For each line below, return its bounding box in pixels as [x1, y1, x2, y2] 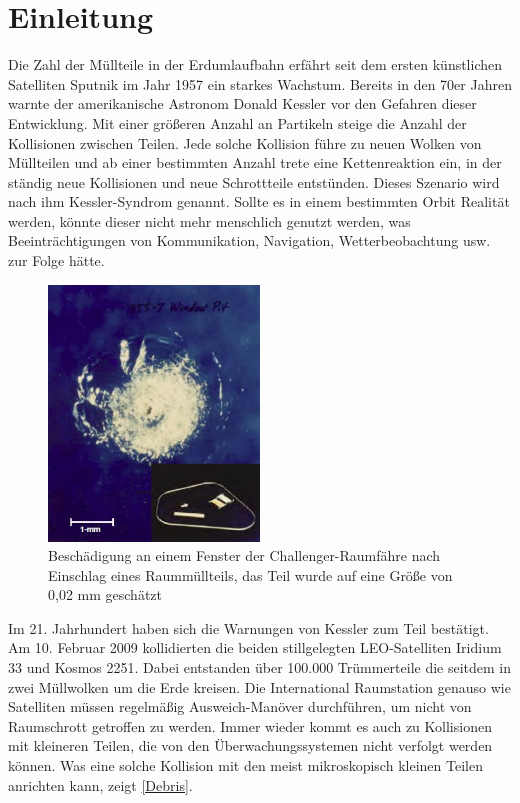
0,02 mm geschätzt [48, 584, 162, 605]
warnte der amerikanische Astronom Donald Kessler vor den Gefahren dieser [8, 93, 477, 114]
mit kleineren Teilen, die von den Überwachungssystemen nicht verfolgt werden [8, 735, 493, 756]
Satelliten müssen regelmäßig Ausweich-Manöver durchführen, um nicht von [8, 696, 472, 717]
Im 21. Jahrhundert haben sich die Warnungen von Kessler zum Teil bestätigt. [8, 617, 489, 638]
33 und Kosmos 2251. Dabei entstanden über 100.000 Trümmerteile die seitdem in [8, 657, 512, 678]
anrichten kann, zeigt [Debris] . [8, 774, 193, 795]
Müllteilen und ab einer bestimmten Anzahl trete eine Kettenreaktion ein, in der [8, 152, 502, 173]
